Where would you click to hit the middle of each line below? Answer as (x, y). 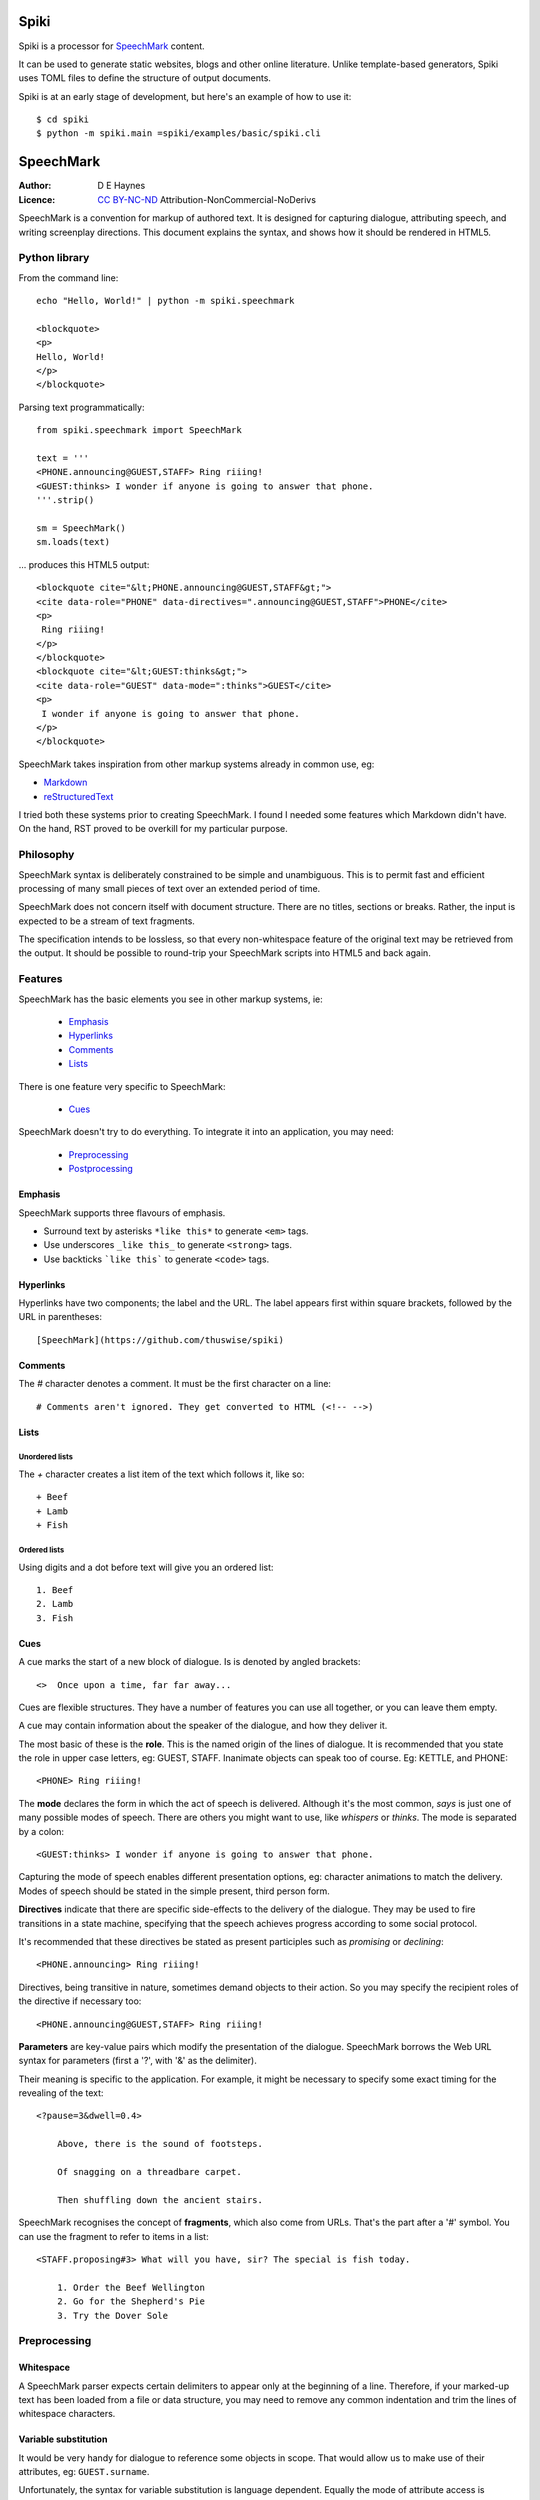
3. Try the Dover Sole (112, 2315)
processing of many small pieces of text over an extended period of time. (169, 888)
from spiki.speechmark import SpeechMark (139, 430)
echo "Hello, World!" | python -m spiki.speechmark (165, 301)
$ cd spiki (63, 119)
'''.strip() (65, 500)
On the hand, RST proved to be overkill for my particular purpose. (153, 829)
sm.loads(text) (73, 542)
